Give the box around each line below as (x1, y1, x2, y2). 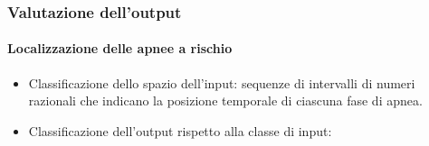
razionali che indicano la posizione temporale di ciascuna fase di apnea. (28, 91, 423, 110)
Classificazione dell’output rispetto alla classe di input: (28, 121, 332, 140)
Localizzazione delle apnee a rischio (7, 39, 233, 58)
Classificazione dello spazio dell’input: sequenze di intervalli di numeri (28, 73, 415, 92)
